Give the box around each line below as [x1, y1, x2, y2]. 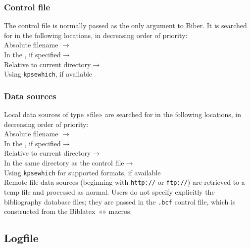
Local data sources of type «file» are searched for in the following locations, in [4, 109, 241, 120]
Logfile [4, 230, 39, 246]
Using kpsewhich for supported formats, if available [4, 167, 161, 177]
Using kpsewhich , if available [4, 69, 93, 79]
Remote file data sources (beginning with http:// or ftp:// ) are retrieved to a [4, 177, 245, 187]
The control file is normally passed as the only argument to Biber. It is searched [4, 20, 247, 31]
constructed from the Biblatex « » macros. [4, 206, 132, 216]
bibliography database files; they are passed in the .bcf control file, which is [4, 196, 236, 207]
